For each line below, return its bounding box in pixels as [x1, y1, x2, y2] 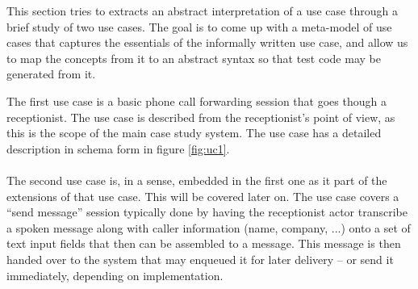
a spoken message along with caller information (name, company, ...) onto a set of [6, 219, 411, 236]
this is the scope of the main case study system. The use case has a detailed [6, 124, 382, 141]
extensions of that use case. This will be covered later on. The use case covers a [6, 187, 399, 204]
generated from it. [6, 65, 96, 82]
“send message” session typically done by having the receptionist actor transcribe [6, 203, 408, 220]
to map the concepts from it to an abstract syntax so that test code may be [6, 49, 381, 66]
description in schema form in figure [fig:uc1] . [6, 140, 230, 157]
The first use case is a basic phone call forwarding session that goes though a [6, 92, 387, 109]
